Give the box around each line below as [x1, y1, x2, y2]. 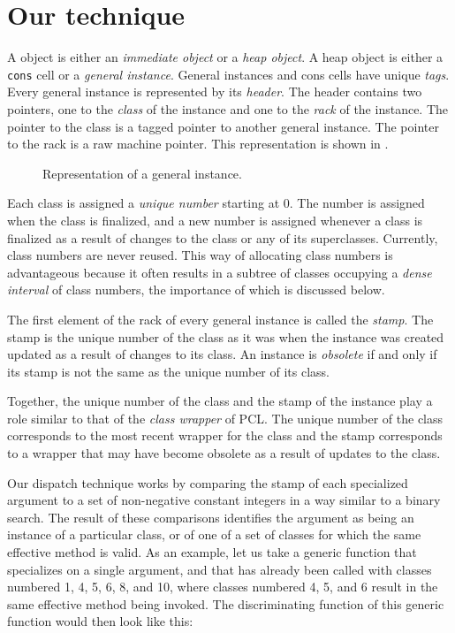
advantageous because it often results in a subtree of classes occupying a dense [7, 263, 432, 281]
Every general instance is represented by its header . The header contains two [7, 82, 422, 101]
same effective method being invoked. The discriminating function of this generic [7, 594, 444, 613]
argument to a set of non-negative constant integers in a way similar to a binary [7, 491, 441, 509]
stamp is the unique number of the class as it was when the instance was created [7, 327, 444, 346]
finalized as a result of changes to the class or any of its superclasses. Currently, [7, 228, 438, 247]
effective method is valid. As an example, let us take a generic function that [7, 543, 417, 561]
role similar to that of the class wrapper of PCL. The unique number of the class [7, 408, 444, 427]
